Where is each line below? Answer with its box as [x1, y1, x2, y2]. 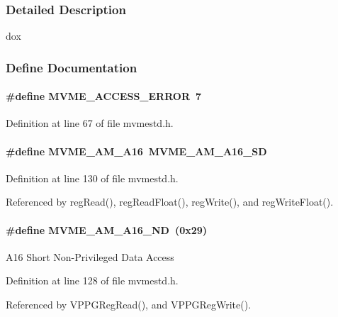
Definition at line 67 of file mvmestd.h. [6, 116, 174, 130]
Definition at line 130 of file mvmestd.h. [6, 170, 179, 185]
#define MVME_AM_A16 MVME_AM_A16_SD [6, 143, 267, 158]
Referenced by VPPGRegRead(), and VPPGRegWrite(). [6, 297, 252, 312]
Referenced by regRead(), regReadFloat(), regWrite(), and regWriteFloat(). [6, 194, 334, 209]
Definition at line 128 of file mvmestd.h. [6, 273, 179, 288]
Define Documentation [6, 58, 137, 76]
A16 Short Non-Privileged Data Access [6, 249, 174, 264]
